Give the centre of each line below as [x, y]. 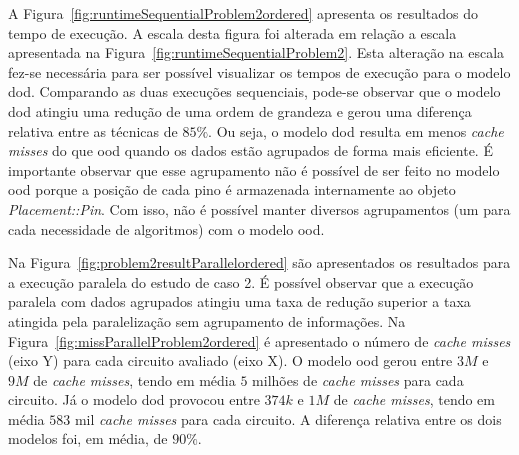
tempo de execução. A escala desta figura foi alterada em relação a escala [232, 32]
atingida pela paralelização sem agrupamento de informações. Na [207, 320]
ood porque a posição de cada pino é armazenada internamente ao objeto [232, 189]
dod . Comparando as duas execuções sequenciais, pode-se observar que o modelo [254, 91]
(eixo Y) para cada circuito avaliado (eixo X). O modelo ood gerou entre [230, 360]
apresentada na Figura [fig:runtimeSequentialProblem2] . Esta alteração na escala [256, 52]
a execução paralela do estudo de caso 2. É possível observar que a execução [241, 281]
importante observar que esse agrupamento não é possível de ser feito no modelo [254, 169]
